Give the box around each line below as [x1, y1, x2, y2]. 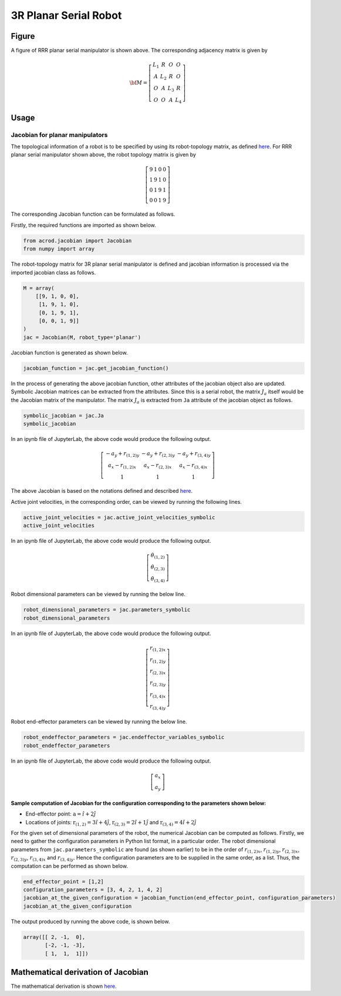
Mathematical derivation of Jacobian [11, 967, 149, 977]
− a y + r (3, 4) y [177, 450, 211, 458]
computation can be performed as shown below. [11, 862, 129, 870]
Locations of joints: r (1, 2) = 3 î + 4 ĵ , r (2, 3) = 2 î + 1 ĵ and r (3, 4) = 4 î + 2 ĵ [25, 818, 197, 827]
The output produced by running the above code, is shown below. [11, 918, 170, 925]
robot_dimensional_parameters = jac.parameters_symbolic [23, 606, 191, 613]
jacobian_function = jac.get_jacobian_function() [23, 365, 169, 372]
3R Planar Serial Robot [11, 9, 122, 22]
